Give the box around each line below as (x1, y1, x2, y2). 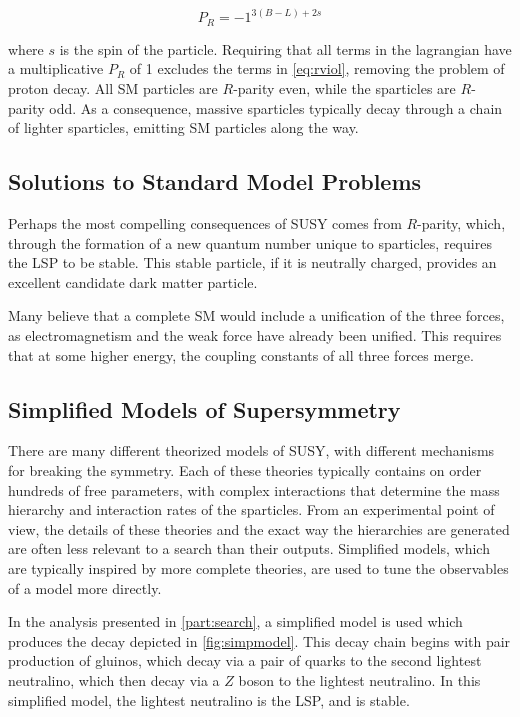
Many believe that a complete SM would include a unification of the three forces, (8, 305, 505, 326)
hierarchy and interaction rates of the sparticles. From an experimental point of (8, 499, 495, 520)
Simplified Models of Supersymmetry (8, 393, 401, 424)
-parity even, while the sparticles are (233, 78, 456, 99)
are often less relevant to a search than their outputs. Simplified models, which (8, 538, 490, 559)
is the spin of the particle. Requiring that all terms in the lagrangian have (59, 38, 512, 59)
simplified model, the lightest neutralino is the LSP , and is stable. (8, 689, 410, 710)
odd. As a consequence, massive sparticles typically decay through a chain (49, 97, 503, 118)
